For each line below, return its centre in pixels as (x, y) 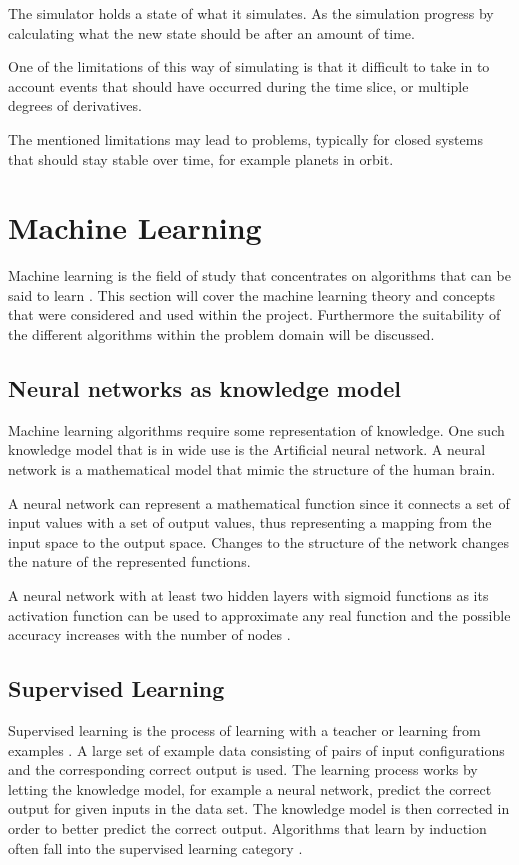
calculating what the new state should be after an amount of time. (211, 32)
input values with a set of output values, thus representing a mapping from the (250, 522)
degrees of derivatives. (75, 105)
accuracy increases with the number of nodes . (149, 634)
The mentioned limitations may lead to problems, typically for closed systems (245, 138)
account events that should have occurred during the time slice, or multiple (238, 85)
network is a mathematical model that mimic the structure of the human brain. (252, 469)
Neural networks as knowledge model (204, 388)
